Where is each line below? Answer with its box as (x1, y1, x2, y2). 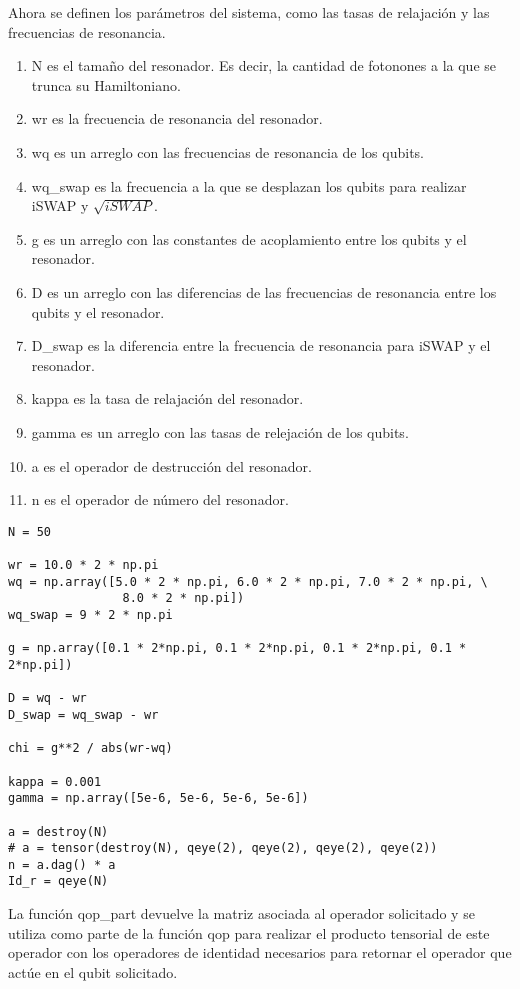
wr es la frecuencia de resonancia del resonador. (31, 108, 323, 129)
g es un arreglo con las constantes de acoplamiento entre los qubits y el (31, 228, 467, 249)
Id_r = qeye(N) (8, 874, 109, 889)
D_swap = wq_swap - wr (8, 707, 159, 722)
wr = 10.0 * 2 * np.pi (8, 558, 159, 572)
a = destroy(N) (8, 824, 109, 839)
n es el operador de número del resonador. (31, 489, 289, 510)
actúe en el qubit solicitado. (8, 961, 178, 982)
